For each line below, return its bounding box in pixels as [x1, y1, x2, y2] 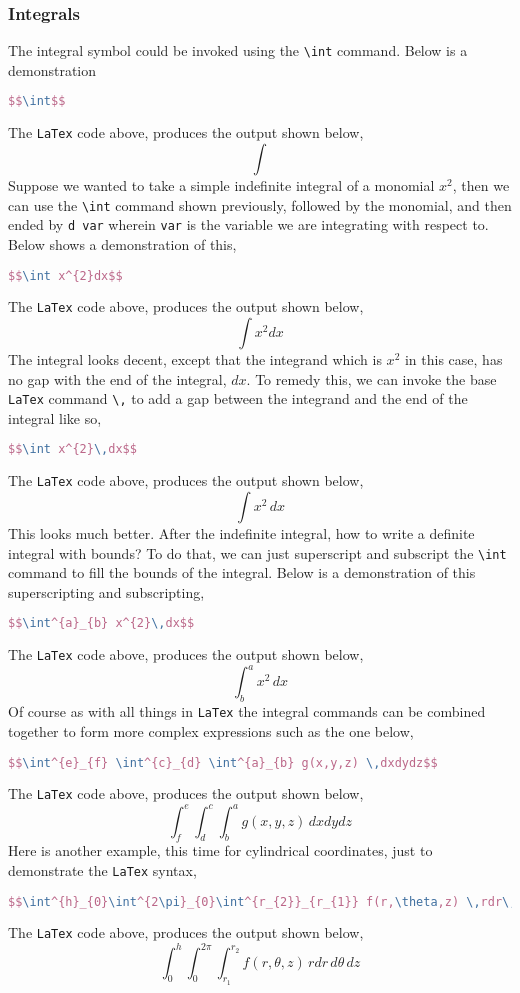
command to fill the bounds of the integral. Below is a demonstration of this [8, 562, 476, 583]
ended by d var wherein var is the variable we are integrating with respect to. [8, 214, 489, 235]
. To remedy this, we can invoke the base [246, 368, 497, 389]
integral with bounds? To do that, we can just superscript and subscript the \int [8, 542, 507, 563]
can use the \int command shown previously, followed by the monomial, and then [8, 194, 512, 215]
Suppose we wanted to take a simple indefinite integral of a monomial [8, 175, 435, 195]
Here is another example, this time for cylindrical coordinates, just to [8, 840, 433, 861]
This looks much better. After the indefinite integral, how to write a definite [8, 523, 475, 543]
